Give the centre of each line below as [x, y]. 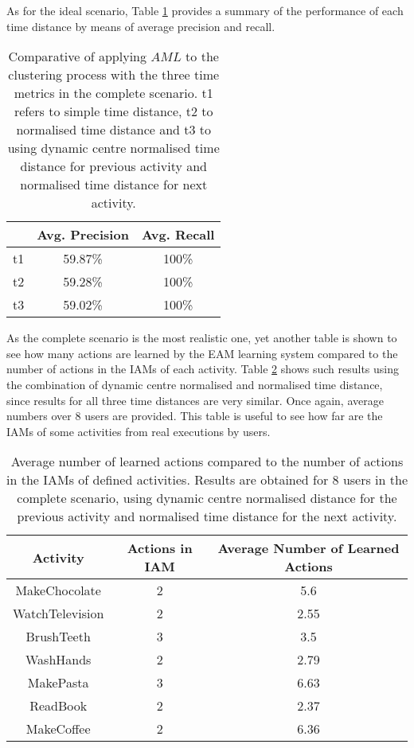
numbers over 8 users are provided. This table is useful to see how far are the [195, 416]
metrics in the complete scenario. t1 [113, 93]
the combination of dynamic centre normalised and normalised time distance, [195, 384]
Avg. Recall [178, 235]
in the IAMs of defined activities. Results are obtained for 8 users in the [207, 480]
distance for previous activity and [113, 166]
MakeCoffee [58, 729]
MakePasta [58, 683]
